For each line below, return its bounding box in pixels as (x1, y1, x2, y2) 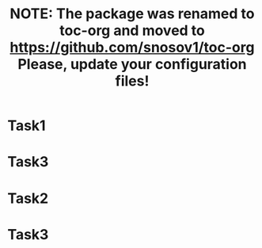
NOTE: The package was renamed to (9, 5, 255, 23)
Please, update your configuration (17, 55, 247, 74)
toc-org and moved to (59, 21, 205, 40)
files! (115, 72, 150, 90)
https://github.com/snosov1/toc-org (9, 39, 255, 56)
